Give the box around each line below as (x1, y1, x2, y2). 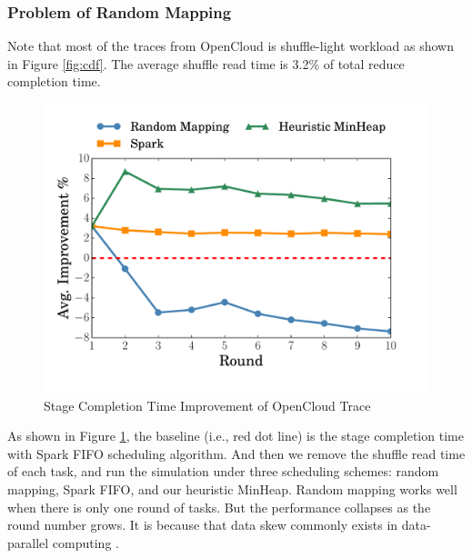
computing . (52, 533, 119, 552)
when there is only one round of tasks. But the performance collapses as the (7, 497, 431, 516)
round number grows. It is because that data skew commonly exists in (7, 515, 398, 534)
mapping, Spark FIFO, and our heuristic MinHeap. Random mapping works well (7, 479, 457, 498)
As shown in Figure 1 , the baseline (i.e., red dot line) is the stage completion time (7, 426, 464, 445)
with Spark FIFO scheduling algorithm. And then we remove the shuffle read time (7, 443, 466, 463)
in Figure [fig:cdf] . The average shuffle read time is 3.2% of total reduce (7, 54, 405, 73)
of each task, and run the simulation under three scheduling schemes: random (7, 462, 439, 481)
